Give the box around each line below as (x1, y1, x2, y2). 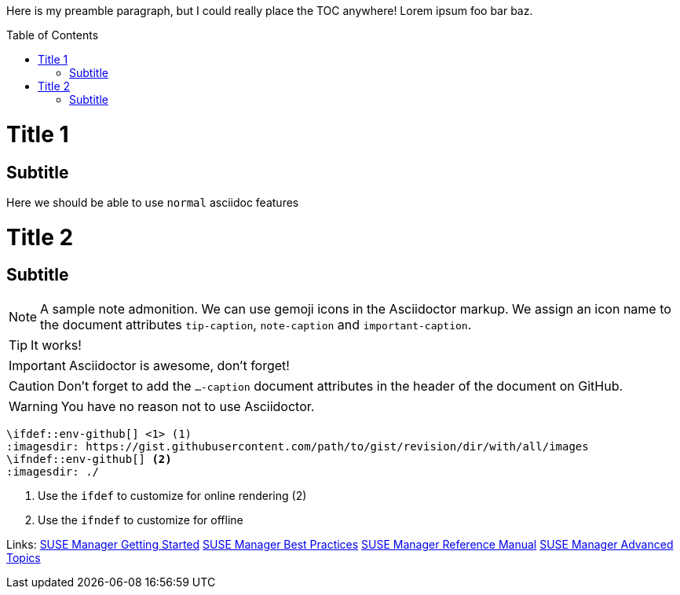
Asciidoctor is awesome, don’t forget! (68, 357, 290, 373)
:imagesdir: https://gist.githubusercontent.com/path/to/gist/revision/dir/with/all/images (6, 439, 589, 453)
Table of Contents (6, 28, 99, 42)
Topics (6, 550, 41, 564)
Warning (9, 398, 58, 414)
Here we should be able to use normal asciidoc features (6, 195, 299, 209)
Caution (9, 377, 55, 394)
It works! (31, 336, 82, 353)
